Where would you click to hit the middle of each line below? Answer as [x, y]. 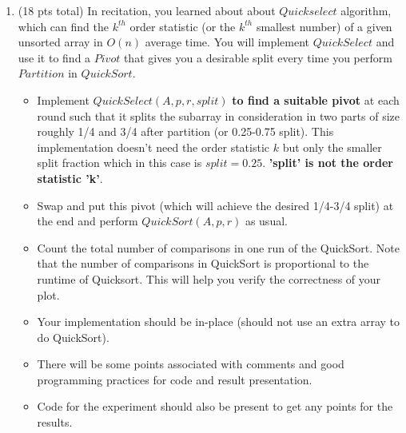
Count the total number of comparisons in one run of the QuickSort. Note [218, 247]
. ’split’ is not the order [328, 163]
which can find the [63, 26]
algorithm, [366, 10]
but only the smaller [332, 147]
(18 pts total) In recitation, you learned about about [147, 10]
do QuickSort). [73, 337]
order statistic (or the [183, 26]
